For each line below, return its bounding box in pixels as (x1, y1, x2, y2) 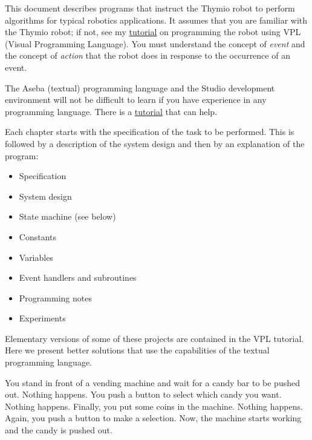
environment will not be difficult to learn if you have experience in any (5, 93, 267, 106)
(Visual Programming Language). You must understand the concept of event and (5, 37, 305, 50)
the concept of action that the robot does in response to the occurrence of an (5, 49, 290, 62)
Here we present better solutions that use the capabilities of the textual (5, 344, 270, 356)
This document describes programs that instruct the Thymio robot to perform (5, 2, 295, 14)
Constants (19, 230, 57, 243)
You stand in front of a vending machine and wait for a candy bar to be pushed (5, 376, 300, 389)
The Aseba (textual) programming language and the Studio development (5, 81, 275, 94)
